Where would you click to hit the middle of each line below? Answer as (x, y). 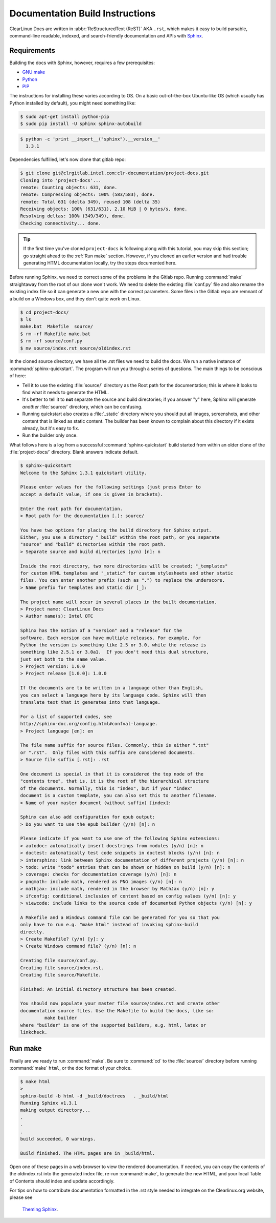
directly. (32, 932)
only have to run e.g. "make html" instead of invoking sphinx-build (109, 925)
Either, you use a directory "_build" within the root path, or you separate (120, 537)
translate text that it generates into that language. (90, 702)
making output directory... (55, 1110)
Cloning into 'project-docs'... (61, 180)
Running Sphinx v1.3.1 (49, 1103)
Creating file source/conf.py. (60, 961)
